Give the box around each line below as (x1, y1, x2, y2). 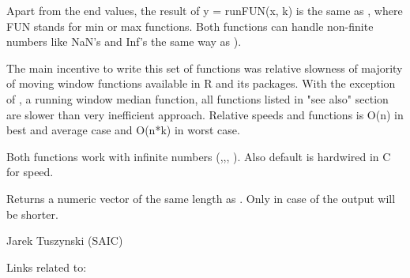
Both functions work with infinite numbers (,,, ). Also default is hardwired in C (6, 148, 391, 164)
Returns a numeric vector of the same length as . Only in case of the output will (6, 190, 396, 206)
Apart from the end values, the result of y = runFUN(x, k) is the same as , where (6, 2, 403, 18)
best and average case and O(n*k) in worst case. (6, 122, 240, 138)
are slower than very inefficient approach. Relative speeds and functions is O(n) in (6, 106, 404, 122)
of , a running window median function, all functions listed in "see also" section (6, 90, 389, 107)
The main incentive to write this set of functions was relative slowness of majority (6, 59, 403, 76)
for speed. (6, 163, 54, 180)
